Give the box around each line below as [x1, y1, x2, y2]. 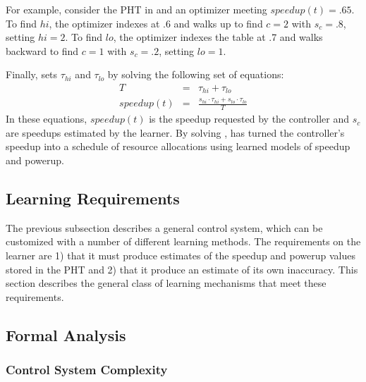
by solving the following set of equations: [107, 67, 284, 82]
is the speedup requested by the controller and [149, 111, 350, 126]
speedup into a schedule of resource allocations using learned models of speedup [6, 139, 350, 154]
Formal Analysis [6, 324, 126, 345]
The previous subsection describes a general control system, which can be [6, 220, 323, 235]
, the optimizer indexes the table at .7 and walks [113, 30, 323, 44]
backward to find [6, 43, 79, 58]
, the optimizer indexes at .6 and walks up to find [49, 16, 263, 30]
